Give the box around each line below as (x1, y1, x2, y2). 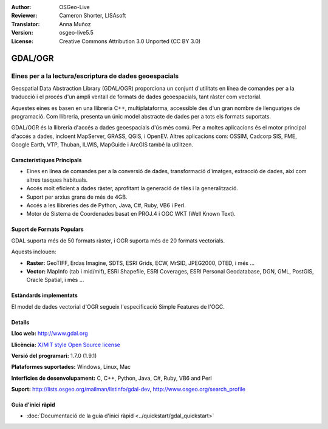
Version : (11, 29, 33, 36)
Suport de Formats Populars (11, 225, 84, 233)
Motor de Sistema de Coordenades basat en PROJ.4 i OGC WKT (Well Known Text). (26, 210, 236, 218)
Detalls (11, 318, 30, 326)
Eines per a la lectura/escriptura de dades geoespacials (11, 72, 179, 80)
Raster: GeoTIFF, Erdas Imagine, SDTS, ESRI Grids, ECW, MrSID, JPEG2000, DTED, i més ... (26, 259, 255, 267)
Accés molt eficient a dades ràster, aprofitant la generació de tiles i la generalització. (26, 185, 238, 192)
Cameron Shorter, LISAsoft (59, 12, 126, 19)
